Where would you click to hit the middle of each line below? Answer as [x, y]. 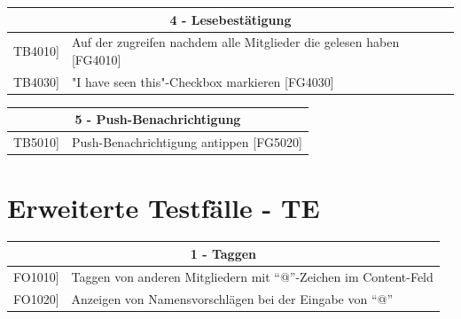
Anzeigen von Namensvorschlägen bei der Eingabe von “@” [232, 298]
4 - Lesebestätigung [230, 19]
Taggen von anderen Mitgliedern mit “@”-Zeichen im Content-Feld [252, 276]
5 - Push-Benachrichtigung [158, 119]
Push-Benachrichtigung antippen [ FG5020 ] [187, 142]
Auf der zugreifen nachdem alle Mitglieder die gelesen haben [235, 42]
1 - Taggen [223, 253]
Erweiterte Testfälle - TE [164, 207]
